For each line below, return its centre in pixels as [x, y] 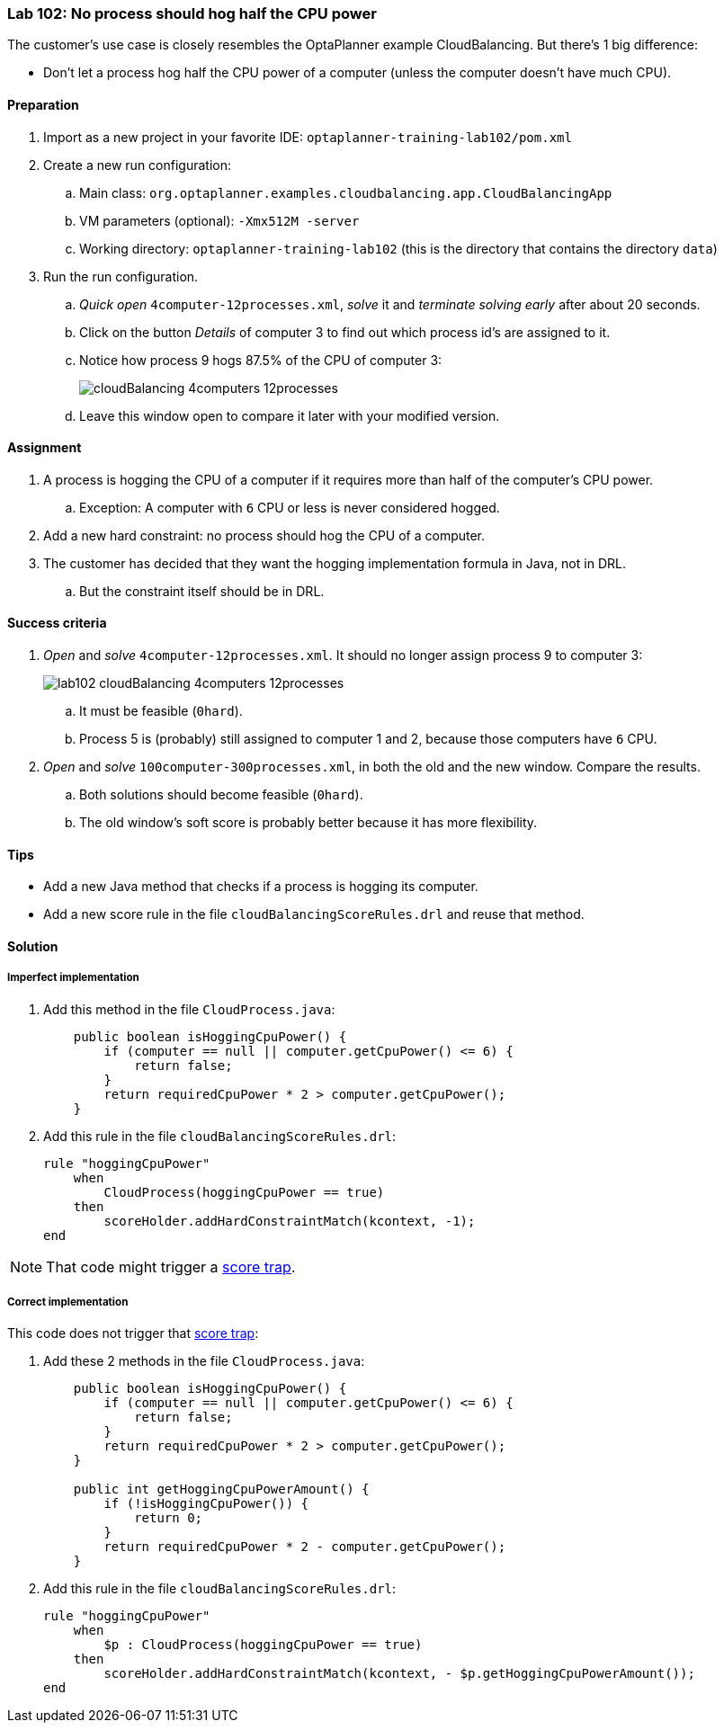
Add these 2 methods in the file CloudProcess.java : [204, 1361]
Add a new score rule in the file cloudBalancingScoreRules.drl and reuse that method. [314, 914]
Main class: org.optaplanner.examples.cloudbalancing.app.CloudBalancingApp [346, 192]
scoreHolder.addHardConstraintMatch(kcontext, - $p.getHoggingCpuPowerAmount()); [399, 1674]
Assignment [45, 448]
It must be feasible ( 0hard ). [161, 711]
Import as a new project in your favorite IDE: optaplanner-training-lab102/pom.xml [308, 137]
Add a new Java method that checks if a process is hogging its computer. [261, 887]
